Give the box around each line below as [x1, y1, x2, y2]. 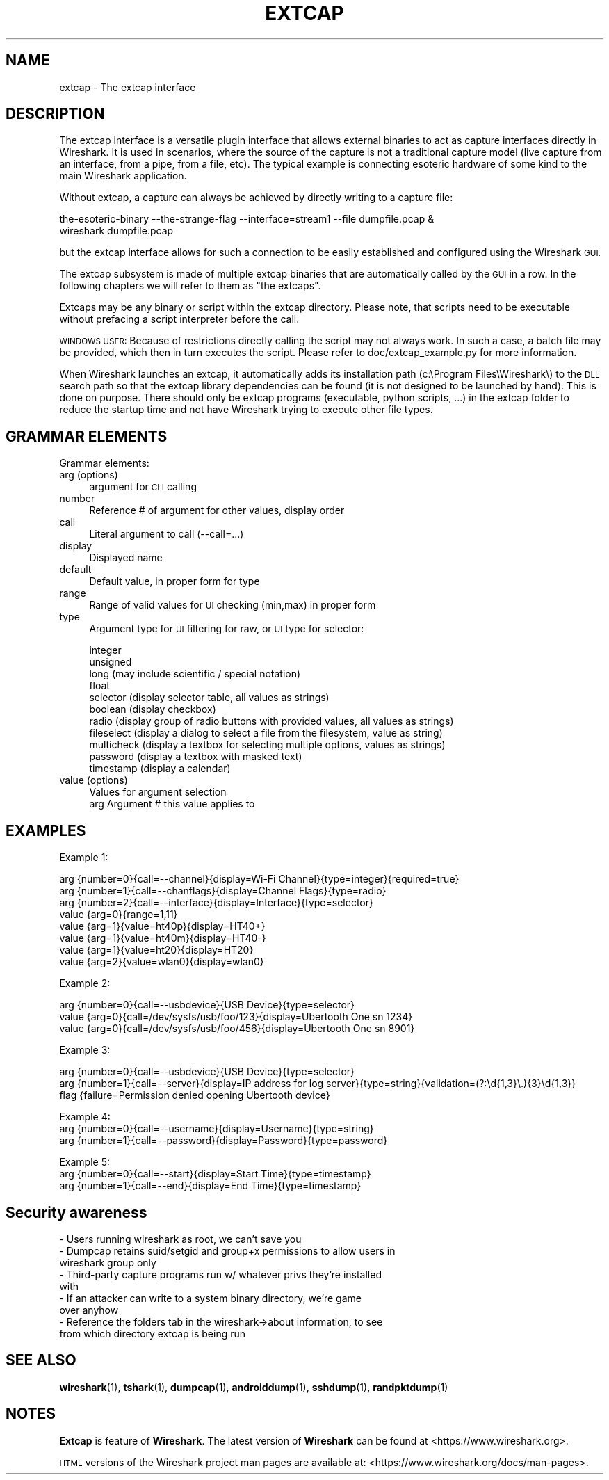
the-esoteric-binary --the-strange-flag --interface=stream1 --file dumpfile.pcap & [59, 213, 435, 225]
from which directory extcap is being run [59, 1327, 246, 1340]
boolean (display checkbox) [89, 703, 216, 716]
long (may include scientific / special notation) [89, 668, 301, 680]
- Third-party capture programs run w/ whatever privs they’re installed [59, 1268, 382, 1280]
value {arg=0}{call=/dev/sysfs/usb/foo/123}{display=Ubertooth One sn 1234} [59, 1011, 413, 1023]
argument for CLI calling [89, 481, 197, 493]
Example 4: [59, 1111, 111, 1123]
